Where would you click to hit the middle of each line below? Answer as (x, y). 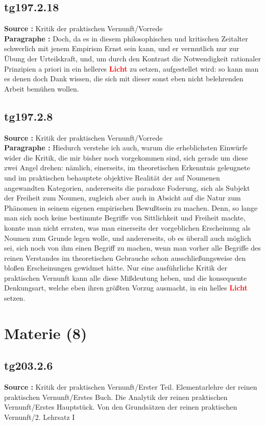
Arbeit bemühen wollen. (42, 88)
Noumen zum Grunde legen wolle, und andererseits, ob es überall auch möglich (128, 238)
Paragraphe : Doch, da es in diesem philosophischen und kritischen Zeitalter (126, 38)
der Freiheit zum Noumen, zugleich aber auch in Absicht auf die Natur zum (123, 198)
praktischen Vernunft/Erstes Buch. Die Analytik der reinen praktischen (116, 397)
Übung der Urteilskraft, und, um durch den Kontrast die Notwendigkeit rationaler (132, 58)
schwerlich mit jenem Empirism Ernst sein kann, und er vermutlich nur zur (122, 48)
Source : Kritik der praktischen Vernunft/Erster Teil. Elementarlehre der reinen (131, 387)
